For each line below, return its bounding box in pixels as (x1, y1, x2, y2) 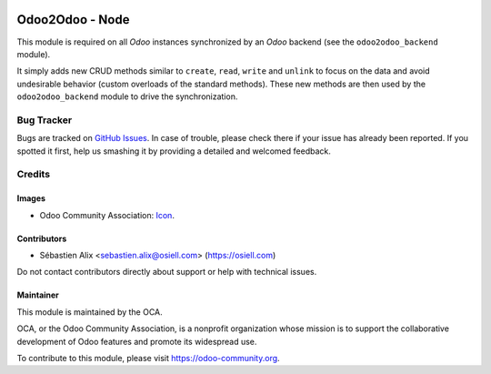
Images (16, 193, 45, 204)
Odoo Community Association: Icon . (39, 209, 175, 220)
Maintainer (16, 289, 59, 300)
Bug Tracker (16, 114, 73, 126)
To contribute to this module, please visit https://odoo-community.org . (16, 352, 281, 363)
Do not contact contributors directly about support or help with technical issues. (16, 267, 317, 278)
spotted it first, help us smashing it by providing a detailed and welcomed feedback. (16, 146, 331, 157)
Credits (16, 168, 50, 181)
